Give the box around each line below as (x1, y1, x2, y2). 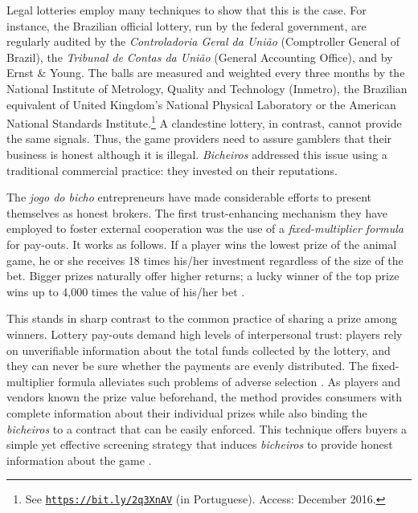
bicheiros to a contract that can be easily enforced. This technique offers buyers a (6, 420, 408, 437)
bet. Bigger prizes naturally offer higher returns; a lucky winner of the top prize (6, 267, 400, 284)
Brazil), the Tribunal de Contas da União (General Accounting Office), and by (6, 48, 393, 65)
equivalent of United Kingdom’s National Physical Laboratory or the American (6, 96, 396, 112)
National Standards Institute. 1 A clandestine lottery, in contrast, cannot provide (6, 112, 402, 131)
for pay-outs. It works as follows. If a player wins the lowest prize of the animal (6, 235, 397, 252)
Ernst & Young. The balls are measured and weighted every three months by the (6, 64, 405, 81)
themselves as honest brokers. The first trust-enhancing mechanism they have (6, 204, 387, 221)
